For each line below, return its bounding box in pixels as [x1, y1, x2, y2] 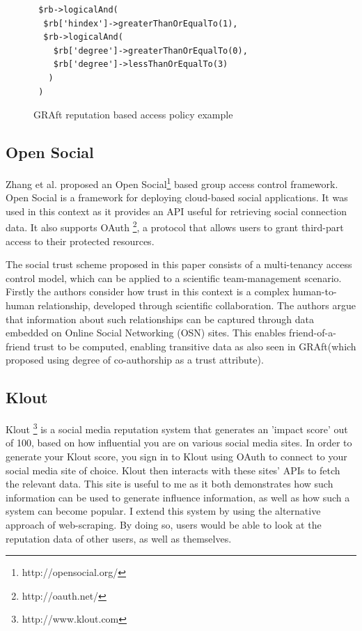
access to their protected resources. [6, 233, 155, 248]
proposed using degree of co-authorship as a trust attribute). [6, 352, 264, 367]
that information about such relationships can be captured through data [6, 311, 315, 326]
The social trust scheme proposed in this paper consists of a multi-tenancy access [6, 257, 352, 272]
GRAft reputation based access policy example [33, 107, 233, 122]
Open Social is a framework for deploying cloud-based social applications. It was [6, 190, 348, 205]
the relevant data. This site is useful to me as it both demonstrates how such [6, 476, 333, 491]
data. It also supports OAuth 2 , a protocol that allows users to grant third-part [6, 218, 344, 235]
